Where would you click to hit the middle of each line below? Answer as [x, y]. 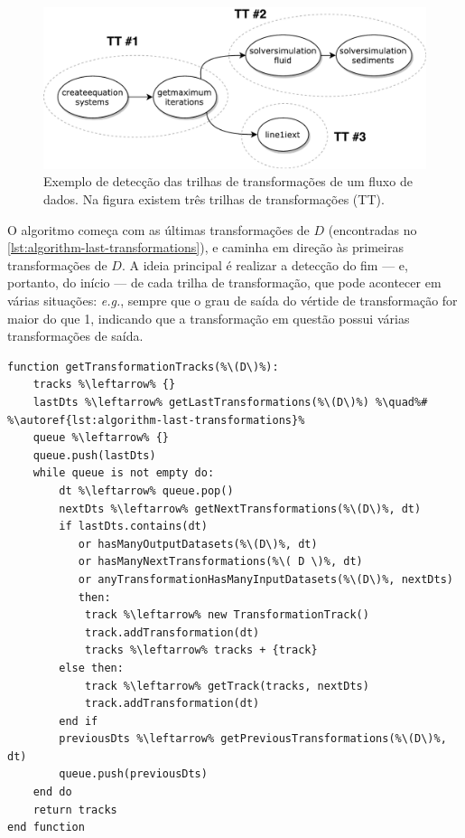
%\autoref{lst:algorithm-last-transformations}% [156, 420]
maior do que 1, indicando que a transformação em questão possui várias [209, 318]
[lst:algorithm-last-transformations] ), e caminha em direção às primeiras [205, 247]
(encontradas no [372, 229]
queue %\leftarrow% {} [101, 438]
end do [52, 792]
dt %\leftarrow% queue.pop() [146, 490]
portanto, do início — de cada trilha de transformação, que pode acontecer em [224, 282]
